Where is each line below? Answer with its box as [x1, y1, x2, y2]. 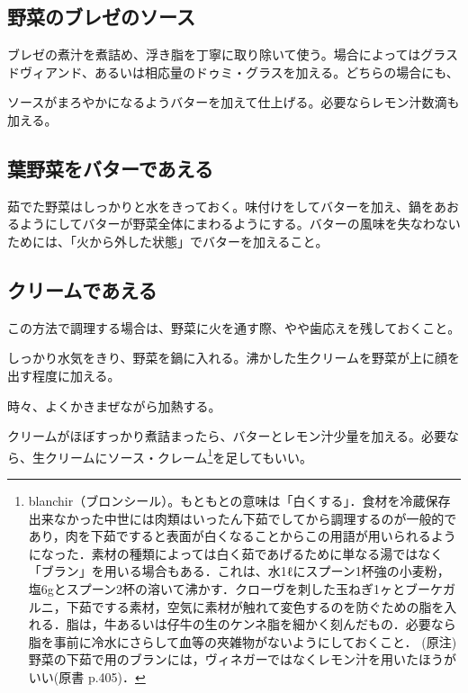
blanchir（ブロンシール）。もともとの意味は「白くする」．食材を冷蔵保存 [28, 490, 451, 509]
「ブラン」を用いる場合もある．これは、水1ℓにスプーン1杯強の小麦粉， [28, 562, 450, 580]
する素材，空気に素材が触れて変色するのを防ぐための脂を [103, 597, 445, 616]
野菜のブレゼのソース [7, 3, 195, 31]
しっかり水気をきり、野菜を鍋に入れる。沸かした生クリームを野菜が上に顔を [7, 348, 461, 367]
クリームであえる [7, 275, 157, 303]
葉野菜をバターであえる [7, 154, 213, 182]
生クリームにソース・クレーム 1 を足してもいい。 [31, 445, 312, 466]
